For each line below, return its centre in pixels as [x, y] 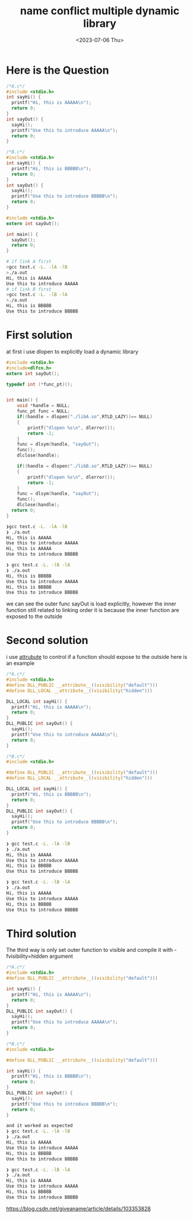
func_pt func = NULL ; [43, 411]
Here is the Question [58, 70]
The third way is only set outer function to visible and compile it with [90, 950]
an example [20, 663]
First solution [39, 335]
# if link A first [29, 262]
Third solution [42, 933]
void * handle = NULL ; [43, 406]
